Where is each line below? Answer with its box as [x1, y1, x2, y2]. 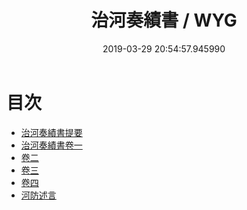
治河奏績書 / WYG [90, 9, 238, 32]
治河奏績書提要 [20, 126, 83, 138]
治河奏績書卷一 [20, 139, 83, 151]
